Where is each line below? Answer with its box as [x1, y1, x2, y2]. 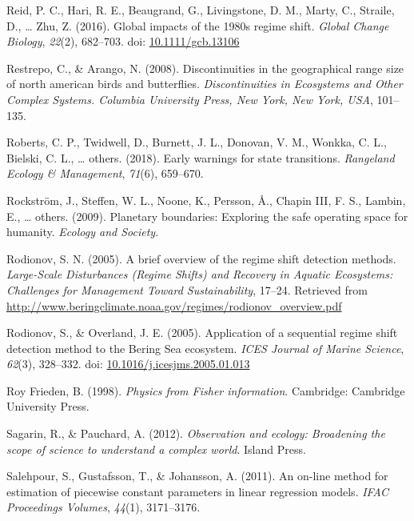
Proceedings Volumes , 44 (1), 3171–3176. [6, 499, 201, 515]
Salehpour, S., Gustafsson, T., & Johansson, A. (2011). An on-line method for [6, 467, 388, 484]
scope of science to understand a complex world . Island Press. [6, 440, 306, 457]
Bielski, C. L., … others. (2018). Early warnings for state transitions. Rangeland [6, 149, 395, 166]
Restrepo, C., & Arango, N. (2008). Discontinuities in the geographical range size [6, 59, 404, 76]
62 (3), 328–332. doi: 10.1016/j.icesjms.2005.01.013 [6, 355, 250, 372]
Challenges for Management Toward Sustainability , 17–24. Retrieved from [6, 281, 368, 298]
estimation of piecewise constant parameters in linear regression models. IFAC [6, 483, 389, 499]
